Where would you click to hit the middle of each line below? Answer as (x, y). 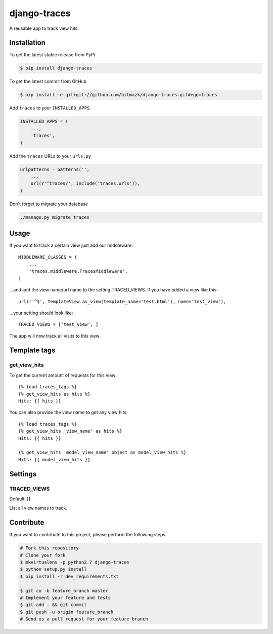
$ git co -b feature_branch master (64, 591)
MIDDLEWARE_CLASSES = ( (48, 257)
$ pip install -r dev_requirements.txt (69, 576)
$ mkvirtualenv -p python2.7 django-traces (75, 562)
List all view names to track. (38, 508)
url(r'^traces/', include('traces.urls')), (85, 183)
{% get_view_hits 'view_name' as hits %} (70, 431)
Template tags (32, 350)
